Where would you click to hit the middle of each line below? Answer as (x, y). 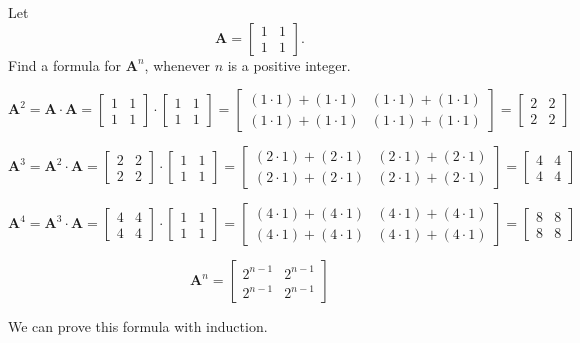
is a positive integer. (289, 64)
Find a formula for (65, 64)
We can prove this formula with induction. (138, 326)
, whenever (177, 64)
